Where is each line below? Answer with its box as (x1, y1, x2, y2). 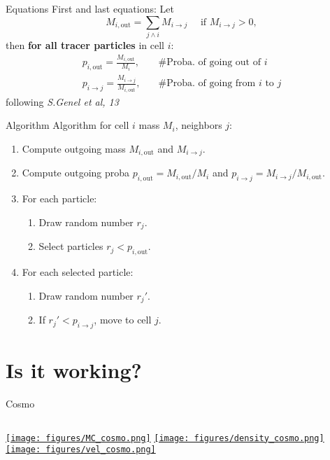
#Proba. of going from (158, 78, 256, 89)
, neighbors (175, 118, 222, 132)
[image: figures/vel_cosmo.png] (6, 445, 156, 455)
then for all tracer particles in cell (6, 37, 164, 52)
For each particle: (22, 191, 97, 206)
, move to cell (94, 312, 152, 327)
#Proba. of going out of (158, 57, 261, 68)
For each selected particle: (22, 265, 134, 279)
